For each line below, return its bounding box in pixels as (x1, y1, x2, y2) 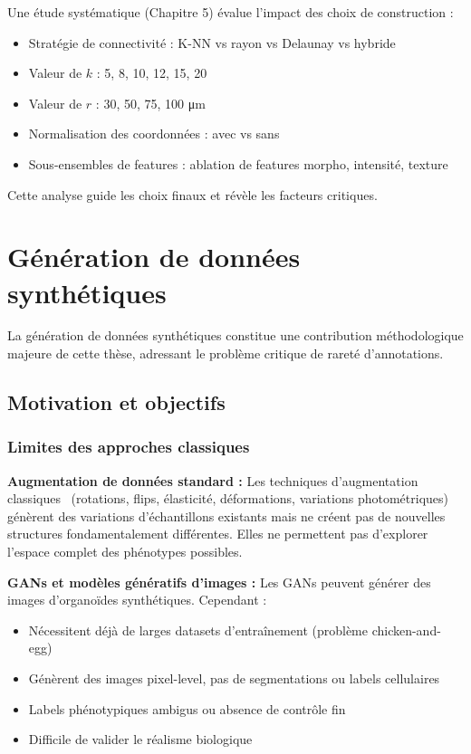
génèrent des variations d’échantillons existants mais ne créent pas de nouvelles (7, 506, 446, 525)
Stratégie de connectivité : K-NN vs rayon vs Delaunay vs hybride (28, 33, 396, 52)
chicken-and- (371, 620, 441, 639)
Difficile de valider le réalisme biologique (28, 730, 253, 749)
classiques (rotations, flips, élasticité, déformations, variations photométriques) (7, 489, 448, 508)
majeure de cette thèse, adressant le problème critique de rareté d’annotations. (7, 344, 444, 363)
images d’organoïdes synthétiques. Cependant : (7, 590, 267, 609)
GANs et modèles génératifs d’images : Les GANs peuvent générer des (7, 572, 431, 591)
